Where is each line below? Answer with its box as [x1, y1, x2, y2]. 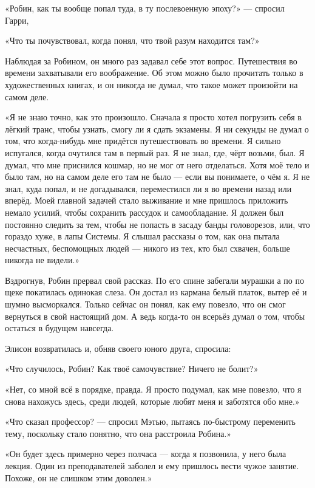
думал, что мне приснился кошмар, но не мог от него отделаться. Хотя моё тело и [5, 158, 310, 171]
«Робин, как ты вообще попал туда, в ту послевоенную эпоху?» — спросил [5, 2, 285, 14]
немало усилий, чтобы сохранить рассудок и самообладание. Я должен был [5, 205, 284, 218]
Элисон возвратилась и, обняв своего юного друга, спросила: [5, 342, 231, 354]
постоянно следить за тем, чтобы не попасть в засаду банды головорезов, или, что [5, 218, 310, 230]
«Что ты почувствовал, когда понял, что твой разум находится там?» [5, 34, 260, 47]
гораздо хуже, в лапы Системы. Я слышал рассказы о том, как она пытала [5, 230, 280, 242]
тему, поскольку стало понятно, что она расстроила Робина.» [5, 427, 232, 439]
